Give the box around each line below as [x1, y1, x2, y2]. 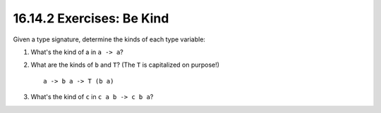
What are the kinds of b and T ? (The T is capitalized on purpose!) [30, 60, 220, 69]
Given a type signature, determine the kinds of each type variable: [13, 35, 206, 44]
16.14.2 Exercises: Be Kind [13, 11, 169, 26]
